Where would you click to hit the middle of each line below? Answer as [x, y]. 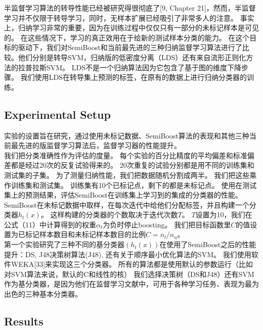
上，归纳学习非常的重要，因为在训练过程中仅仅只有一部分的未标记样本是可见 [131, 28]
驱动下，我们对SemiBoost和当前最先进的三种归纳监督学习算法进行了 [130, 47]
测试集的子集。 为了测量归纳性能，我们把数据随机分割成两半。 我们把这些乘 [130, 175]
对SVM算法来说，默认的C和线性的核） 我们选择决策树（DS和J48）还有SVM [129, 274]
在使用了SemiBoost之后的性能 [208, 244]
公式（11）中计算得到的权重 [50, 224]
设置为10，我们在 [224, 215]
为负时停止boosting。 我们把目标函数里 [167, 224]
